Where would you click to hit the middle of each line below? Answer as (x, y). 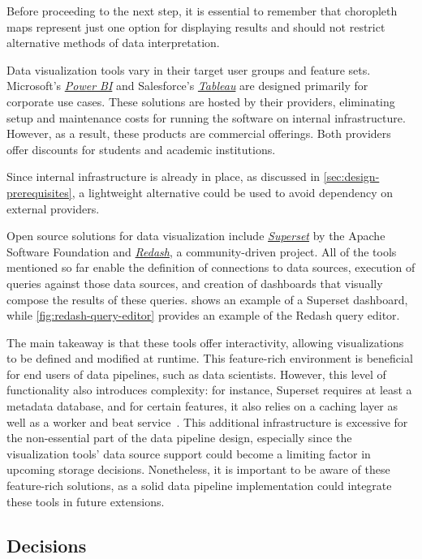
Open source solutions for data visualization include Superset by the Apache (196, 236)
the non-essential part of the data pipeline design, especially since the (179, 438)
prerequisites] (39, 192)
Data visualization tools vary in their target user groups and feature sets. (189, 69)
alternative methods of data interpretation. (113, 43)
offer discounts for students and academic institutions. (141, 149)
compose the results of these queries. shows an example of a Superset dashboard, (207, 299)
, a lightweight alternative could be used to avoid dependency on (232, 192)
